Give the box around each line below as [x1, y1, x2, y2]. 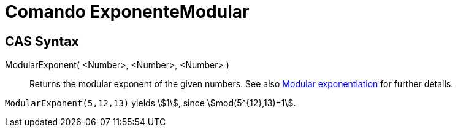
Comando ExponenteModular [5, 1, 250, 22]
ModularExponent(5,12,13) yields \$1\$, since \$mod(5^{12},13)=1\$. [5, 98, 296, 109]
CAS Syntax [5, 33, 79, 49]
